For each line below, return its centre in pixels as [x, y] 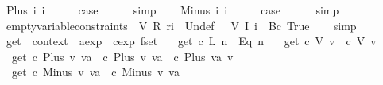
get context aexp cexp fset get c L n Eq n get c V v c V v [191, 41]
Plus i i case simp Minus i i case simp [172, 10]
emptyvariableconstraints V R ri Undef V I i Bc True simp [181, 25]
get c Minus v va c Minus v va [95, 72]
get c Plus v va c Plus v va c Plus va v [122, 56]
